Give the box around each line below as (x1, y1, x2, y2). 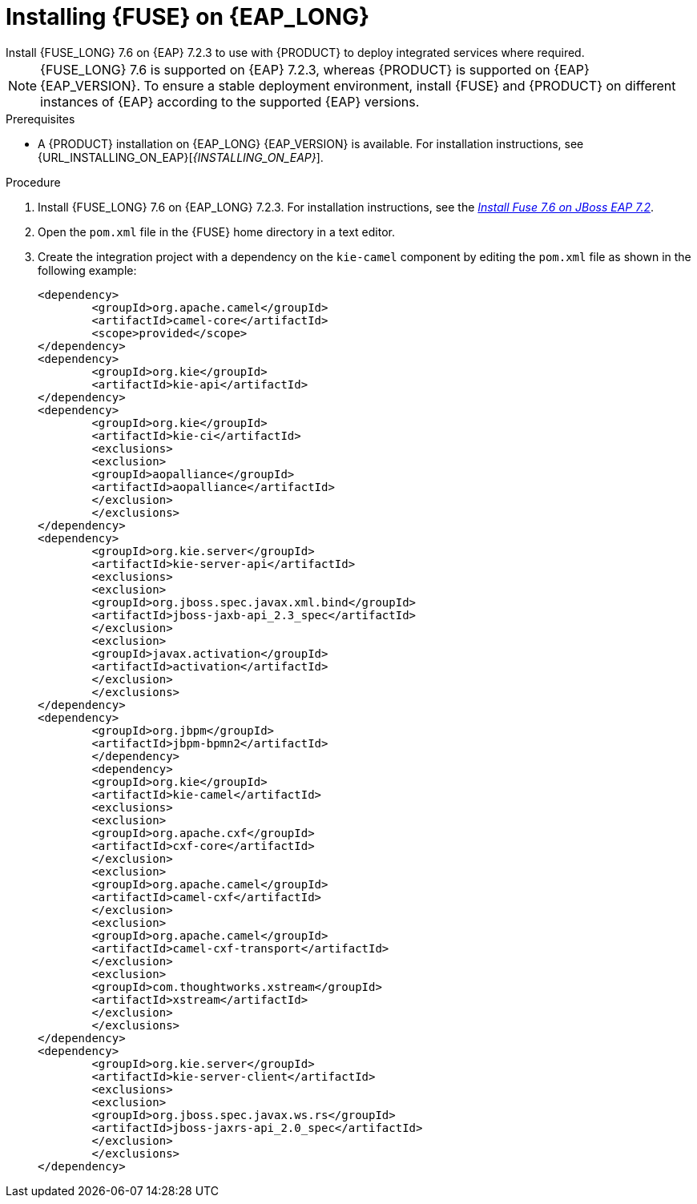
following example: (38, 263, 137, 277)
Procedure (6, 175, 61, 189)
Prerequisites (6, 111, 75, 126)
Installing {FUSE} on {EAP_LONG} (6, 3, 370, 30)
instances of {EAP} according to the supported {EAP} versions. (40, 93, 420, 110)
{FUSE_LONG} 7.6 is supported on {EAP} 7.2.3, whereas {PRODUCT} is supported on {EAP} (40, 61, 590, 78)
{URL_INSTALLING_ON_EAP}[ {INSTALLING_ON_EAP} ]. (38, 150, 324, 164)
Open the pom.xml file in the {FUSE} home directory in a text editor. (38, 224, 395, 239)
